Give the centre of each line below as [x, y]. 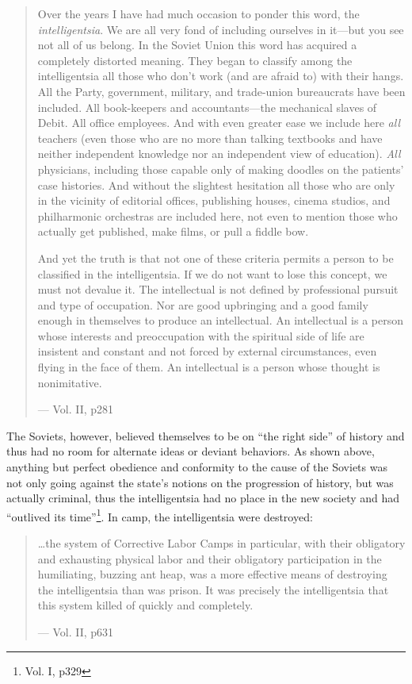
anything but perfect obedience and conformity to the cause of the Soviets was [197, 467]
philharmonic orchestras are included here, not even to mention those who [217, 215]
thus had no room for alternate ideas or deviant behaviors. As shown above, [191, 451]
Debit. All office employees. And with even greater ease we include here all [219, 123]
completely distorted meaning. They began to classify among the [195, 60]
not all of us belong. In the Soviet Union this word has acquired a [197, 45]
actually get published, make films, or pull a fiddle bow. [173, 231]
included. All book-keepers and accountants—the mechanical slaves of [207, 107]
